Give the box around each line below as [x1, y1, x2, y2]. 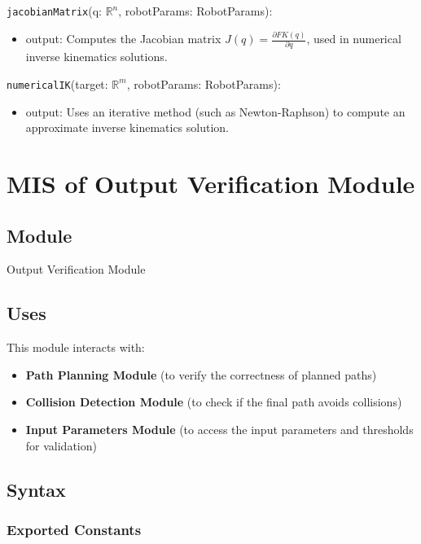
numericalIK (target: [7, 75, 108, 92]
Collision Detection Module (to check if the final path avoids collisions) [25, 393, 402, 410]
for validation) [25, 437, 97, 454]
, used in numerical [306, 30, 401, 47]
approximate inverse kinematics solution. [25, 119, 229, 136]
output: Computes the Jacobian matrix [25, 30, 221, 47]
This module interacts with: [7, 339, 145, 356]
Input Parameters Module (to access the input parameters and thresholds [25, 420, 414, 437]
